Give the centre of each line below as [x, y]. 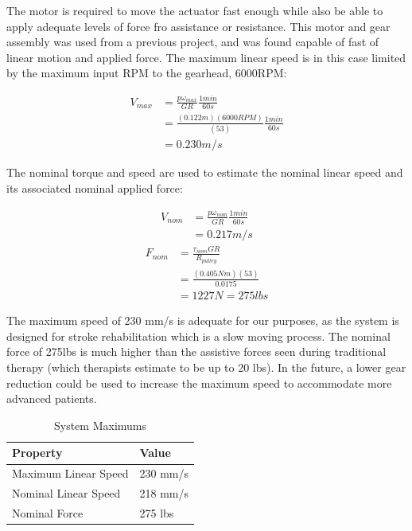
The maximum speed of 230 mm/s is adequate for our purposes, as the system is [203, 320]
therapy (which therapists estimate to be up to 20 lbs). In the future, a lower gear [206, 367]
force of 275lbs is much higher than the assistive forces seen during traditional [196, 351]
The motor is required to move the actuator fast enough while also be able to [195, 10]
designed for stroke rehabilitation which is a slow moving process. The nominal [198, 336]
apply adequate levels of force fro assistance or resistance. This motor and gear [198, 26]
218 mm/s [164, 493]
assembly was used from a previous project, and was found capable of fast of [193, 42]
